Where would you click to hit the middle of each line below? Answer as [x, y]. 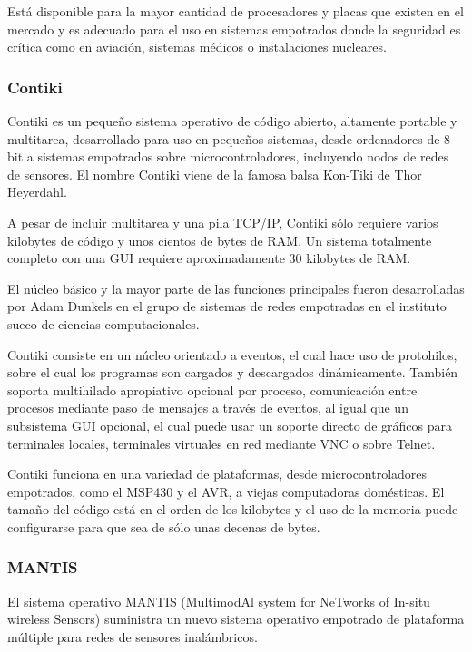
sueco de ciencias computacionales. [103, 323]
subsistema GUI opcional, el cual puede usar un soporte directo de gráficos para [230, 425]
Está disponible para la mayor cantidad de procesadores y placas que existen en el [236, 11]
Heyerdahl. [37, 192]
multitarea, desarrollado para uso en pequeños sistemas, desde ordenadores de [224, 138]
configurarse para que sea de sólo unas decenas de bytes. [164, 526]
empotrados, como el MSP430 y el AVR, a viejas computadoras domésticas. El [226, 491]
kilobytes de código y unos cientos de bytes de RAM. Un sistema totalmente [220, 240]
